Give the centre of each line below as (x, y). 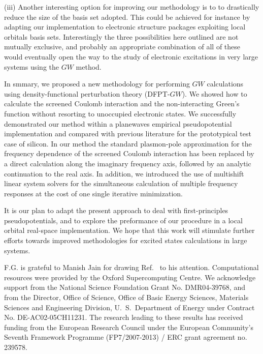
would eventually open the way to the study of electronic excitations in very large (131, 56)
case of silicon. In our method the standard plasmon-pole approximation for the (128, 143)
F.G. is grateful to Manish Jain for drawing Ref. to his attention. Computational (131, 267)
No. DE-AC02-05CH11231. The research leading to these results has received (124, 317)
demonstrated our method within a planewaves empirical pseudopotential (118, 123)
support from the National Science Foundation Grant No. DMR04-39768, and (125, 287)
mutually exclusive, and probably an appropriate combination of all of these (122, 47)
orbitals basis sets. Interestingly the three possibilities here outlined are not (121, 36)
